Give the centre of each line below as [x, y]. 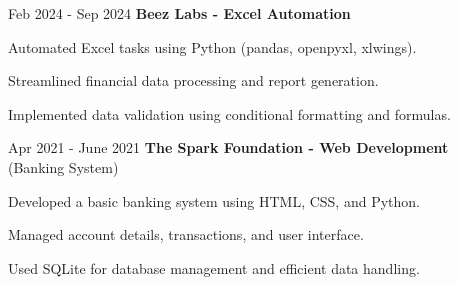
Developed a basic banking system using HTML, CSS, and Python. [214, 200]
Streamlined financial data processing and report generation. [193, 80]
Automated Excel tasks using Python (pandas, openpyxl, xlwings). [212, 46]
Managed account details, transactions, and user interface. [186, 234]
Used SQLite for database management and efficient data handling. [214, 267]
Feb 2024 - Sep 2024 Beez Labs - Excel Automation [179, 13]
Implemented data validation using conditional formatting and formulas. [229, 113]
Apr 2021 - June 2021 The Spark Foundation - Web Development [228, 147]
